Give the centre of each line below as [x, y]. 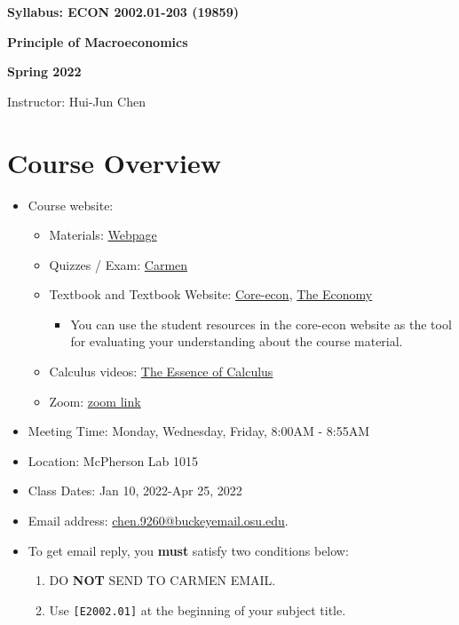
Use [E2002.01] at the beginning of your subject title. [198, 609]
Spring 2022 [44, 71]
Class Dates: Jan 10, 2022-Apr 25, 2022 [135, 491]
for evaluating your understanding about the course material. [237, 341]
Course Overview [114, 162]
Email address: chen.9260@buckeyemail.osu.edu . [158, 521]
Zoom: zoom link [95, 401]
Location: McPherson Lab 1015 [113, 460]
